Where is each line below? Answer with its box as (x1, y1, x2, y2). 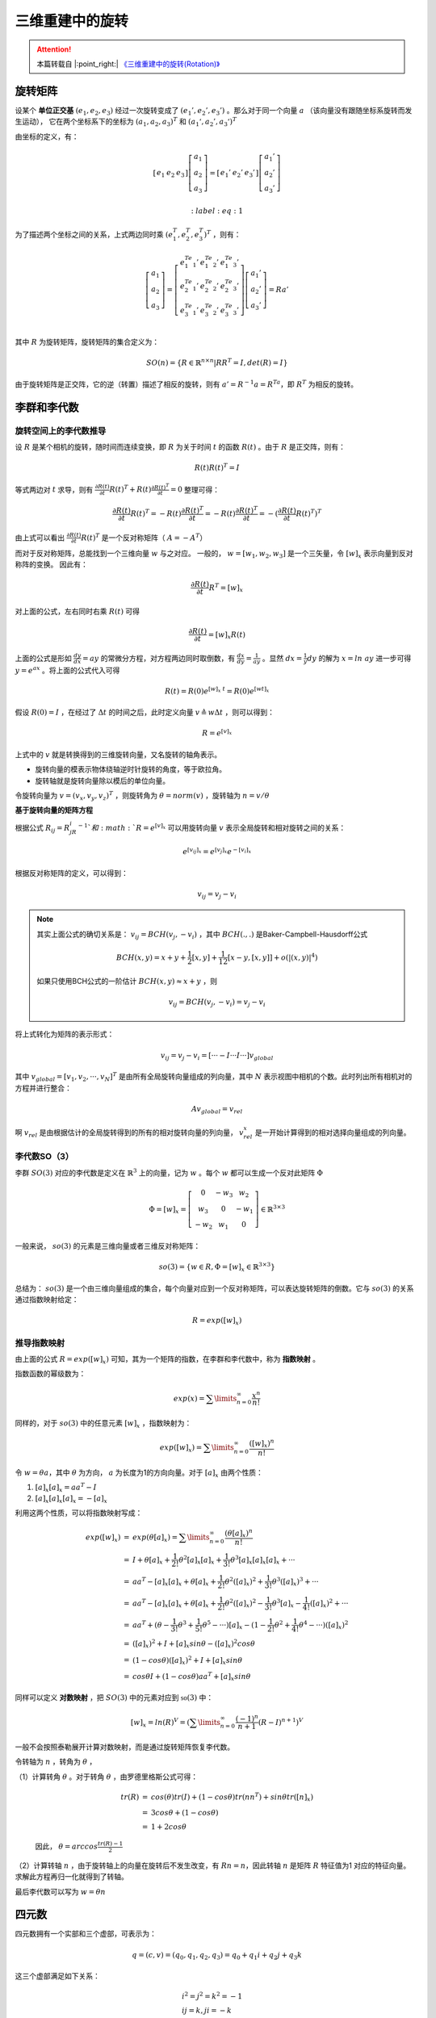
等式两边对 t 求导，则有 (15, 484, 94, 494)
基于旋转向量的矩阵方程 (15, 806, 93, 815)
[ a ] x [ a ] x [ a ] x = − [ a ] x (35, 1493, 108, 1505)
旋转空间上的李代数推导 (15, 425, 107, 436)
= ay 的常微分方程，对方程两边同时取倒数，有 (82, 653, 236, 663)
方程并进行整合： (15, 1082, 72, 1093)
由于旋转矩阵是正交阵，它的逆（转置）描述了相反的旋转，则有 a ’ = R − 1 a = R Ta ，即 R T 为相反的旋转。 (15, 379, 358, 389)
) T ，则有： (203, 228, 241, 240)
